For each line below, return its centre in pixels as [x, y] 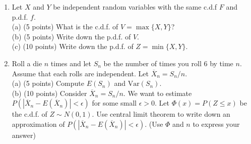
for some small [114, 103]
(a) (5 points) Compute [48, 83]
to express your [216, 124]
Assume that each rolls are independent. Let [80, 73]
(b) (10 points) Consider [49, 93]
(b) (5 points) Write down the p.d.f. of [71, 36]
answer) [24, 135]
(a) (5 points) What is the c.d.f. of [65, 27]
